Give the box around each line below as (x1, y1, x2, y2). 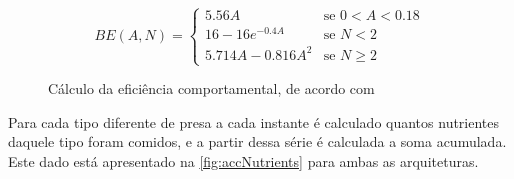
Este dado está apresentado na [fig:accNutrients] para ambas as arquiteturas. (8, 150, 479, 171)
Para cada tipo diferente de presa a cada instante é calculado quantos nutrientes (8, 111, 500, 132)
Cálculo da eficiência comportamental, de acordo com (48, 78, 375, 99)
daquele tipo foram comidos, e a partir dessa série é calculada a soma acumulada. (8, 131, 507, 152)
